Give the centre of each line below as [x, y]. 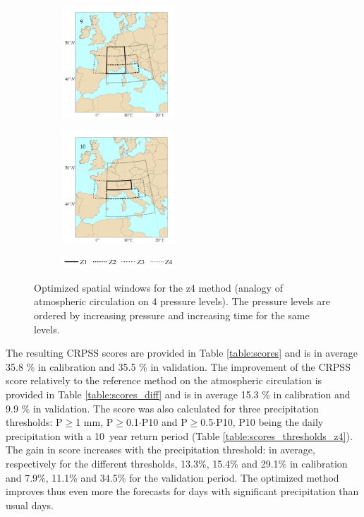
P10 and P [164, 422]
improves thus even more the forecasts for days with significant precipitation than [182, 491]
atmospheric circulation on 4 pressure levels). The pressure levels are [182, 301]
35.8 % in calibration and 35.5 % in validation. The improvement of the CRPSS [178, 366]
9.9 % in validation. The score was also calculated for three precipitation [163, 408]
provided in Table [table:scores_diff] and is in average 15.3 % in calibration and [178, 394]
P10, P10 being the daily [270, 422]
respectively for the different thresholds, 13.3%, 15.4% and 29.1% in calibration [177, 463]
